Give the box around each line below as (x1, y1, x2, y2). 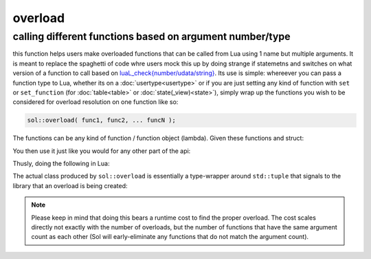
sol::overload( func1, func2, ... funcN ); (27, 116, 177, 124)
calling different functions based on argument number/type (12, 30, 291, 43)
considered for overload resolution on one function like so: (12, 98, 179, 106)
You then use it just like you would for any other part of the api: (12, 147, 191, 155)
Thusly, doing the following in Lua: (12, 159, 110, 168)
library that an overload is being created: (12, 181, 128, 189)
